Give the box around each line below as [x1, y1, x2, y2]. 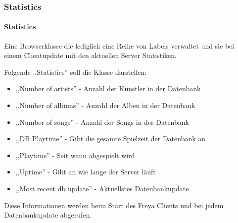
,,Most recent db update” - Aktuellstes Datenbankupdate [15, 183, 189, 193]
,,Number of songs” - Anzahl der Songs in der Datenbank [15, 116, 189, 127]
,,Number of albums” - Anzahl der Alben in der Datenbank [15, 100, 195, 111]
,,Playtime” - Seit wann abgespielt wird [15, 150, 135, 160]
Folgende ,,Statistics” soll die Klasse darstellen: [4, 66, 147, 77]
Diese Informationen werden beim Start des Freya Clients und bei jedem [4, 200, 224, 210]
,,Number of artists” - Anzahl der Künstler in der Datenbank [15, 83, 201, 94]
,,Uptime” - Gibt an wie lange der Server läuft [15, 167, 156, 177]
